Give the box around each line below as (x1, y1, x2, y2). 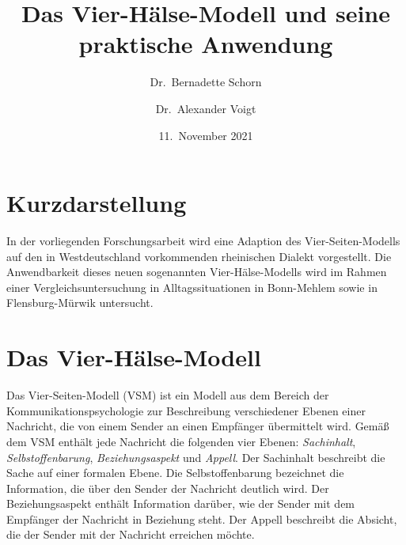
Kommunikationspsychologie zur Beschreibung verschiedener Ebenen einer (6, 402, 366, 418)
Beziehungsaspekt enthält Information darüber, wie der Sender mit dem (6, 495, 355, 512)
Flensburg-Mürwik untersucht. (6, 294, 154, 311)
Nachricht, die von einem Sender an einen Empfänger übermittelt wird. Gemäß (6, 418, 389, 434)
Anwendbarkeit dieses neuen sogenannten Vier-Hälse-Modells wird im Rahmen (6, 263, 387, 280)
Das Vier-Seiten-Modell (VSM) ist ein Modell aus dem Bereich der (6, 387, 329, 403)
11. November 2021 (158, 127, 253, 143)
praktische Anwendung (78, 28, 333, 60)
